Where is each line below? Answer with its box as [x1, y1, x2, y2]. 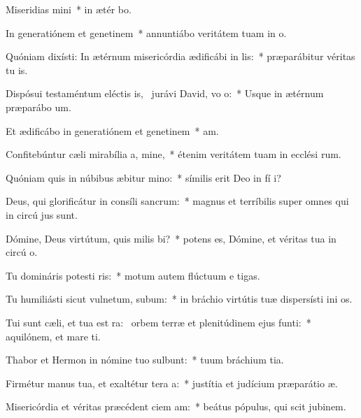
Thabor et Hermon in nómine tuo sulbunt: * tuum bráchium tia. [6, 352, 284, 367]
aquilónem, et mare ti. [6, 329, 101, 343]
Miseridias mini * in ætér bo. [6, 2, 132, 16]
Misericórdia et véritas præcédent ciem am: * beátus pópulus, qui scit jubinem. [6, 399, 346, 414]
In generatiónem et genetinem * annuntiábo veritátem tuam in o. [6, 25, 287, 40]
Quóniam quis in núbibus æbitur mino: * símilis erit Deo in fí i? [6, 170, 281, 185]
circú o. [6, 245, 38, 259]
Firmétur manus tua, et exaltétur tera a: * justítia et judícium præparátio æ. [6, 375, 338, 390]
